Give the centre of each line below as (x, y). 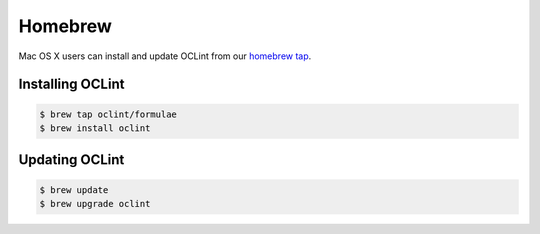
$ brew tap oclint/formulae (108, 114)
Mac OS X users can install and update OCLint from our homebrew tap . (165, 56)
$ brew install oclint (95, 128)
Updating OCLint (71, 160)
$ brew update (74, 189)
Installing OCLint (71, 84)
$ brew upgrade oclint (95, 203)
